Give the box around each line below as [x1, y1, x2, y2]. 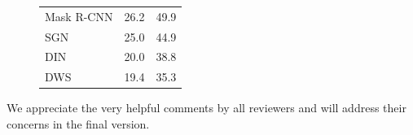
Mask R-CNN [45, 7, 113, 24]
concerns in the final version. [7, 115, 150, 132]
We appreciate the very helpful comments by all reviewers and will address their [7, 99, 406, 116]
